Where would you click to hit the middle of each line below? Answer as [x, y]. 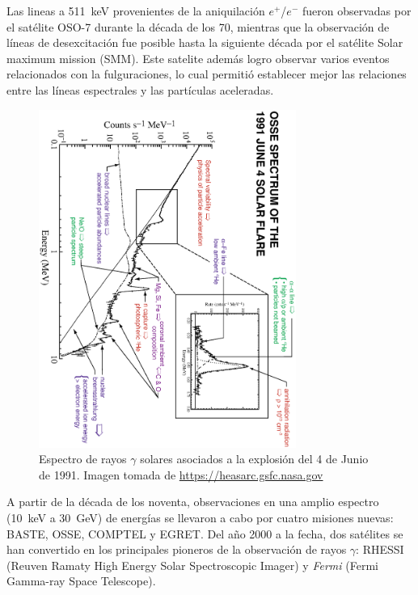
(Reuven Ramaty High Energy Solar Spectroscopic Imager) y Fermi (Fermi [192, 565]
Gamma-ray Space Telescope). [81, 581]
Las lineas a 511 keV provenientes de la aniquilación [136, 11]
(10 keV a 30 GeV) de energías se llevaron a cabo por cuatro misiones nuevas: [200, 517]
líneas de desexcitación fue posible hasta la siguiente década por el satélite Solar [205, 42]
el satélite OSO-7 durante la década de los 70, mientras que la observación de [198, 26]
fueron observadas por [357, 11]
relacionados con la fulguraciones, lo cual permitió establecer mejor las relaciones [207, 74]
